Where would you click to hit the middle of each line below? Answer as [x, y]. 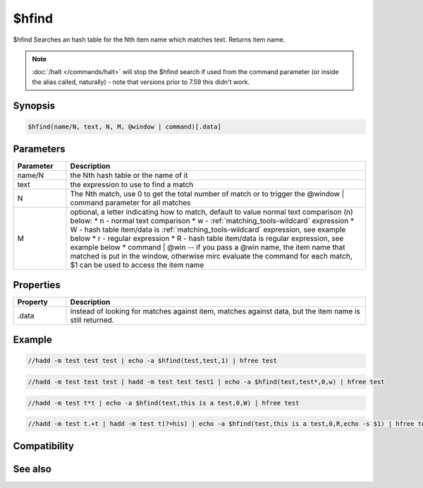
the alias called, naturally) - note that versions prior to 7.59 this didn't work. [141, 82]
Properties [37, 285]
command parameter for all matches [130, 203]
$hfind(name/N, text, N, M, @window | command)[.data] [124, 126]
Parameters [39, 149]
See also [32, 469]
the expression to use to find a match [132, 185]
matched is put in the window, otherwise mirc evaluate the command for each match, [211, 256]
